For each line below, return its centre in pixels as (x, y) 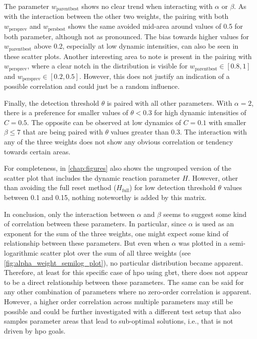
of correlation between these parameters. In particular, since (95, 224)
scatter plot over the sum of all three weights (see (115, 252)
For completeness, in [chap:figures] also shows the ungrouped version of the (118, 168)
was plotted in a (203, 243)
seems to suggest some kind (205, 214)
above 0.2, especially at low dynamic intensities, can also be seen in (136, 46)
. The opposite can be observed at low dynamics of (104, 122)
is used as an (215, 224)
